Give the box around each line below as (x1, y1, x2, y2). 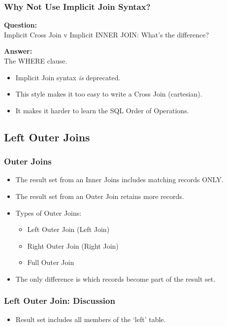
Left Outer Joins (4, 129, 90, 144)
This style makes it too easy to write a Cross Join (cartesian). (15, 89, 202, 99)
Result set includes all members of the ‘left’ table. (15, 314, 166, 324)
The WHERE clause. (4, 56, 67, 65)
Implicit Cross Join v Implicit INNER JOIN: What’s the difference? (4, 29, 209, 39)
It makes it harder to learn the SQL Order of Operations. (15, 105, 189, 115)
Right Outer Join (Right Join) (27, 240, 119, 251)
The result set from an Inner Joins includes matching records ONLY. (15, 174, 224, 185)
